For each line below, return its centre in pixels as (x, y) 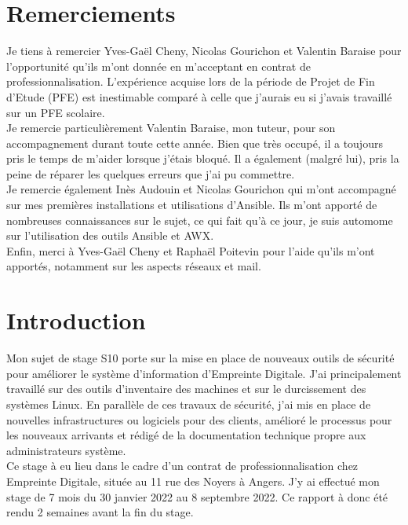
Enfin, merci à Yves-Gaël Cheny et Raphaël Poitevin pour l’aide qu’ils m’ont (191, 250)
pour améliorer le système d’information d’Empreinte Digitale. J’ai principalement (204, 373)
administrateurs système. (66, 450)
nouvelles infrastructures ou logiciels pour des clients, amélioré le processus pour (199, 419)
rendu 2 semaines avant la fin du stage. (100, 512)
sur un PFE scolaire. (56, 112)
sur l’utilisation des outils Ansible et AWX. (110, 235)
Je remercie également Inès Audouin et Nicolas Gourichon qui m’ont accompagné (201, 189)
